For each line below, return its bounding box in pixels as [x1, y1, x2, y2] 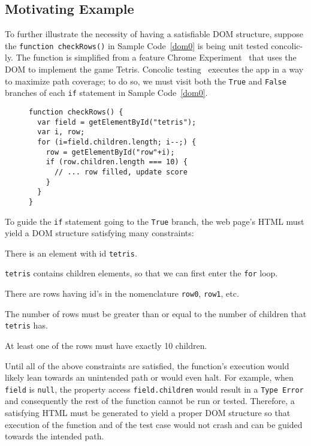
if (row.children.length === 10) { [46, 158, 188, 167]
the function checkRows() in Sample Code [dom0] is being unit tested [5, 39, 268, 52]
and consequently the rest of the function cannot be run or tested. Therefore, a [5, 394, 295, 407]
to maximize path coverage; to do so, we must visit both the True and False [5, 74, 286, 87]
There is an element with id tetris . [5, 246, 137, 259]
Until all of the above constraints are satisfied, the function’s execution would [5, 359, 289, 372]
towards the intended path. [5, 430, 104, 442]
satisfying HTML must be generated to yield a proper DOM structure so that [5, 406, 291, 419]
